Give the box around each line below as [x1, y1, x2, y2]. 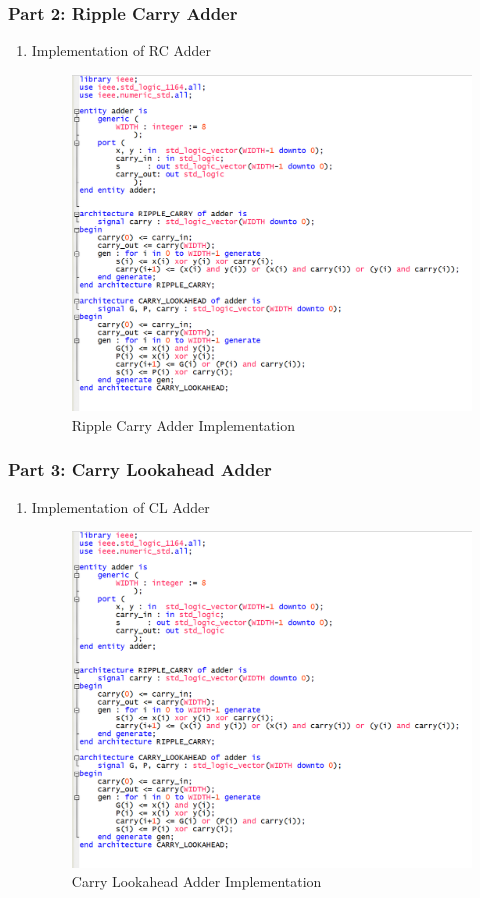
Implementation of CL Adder [31, 496, 210, 517]
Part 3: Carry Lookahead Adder [8, 457, 272, 482]
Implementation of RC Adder [31, 40, 211, 61]
